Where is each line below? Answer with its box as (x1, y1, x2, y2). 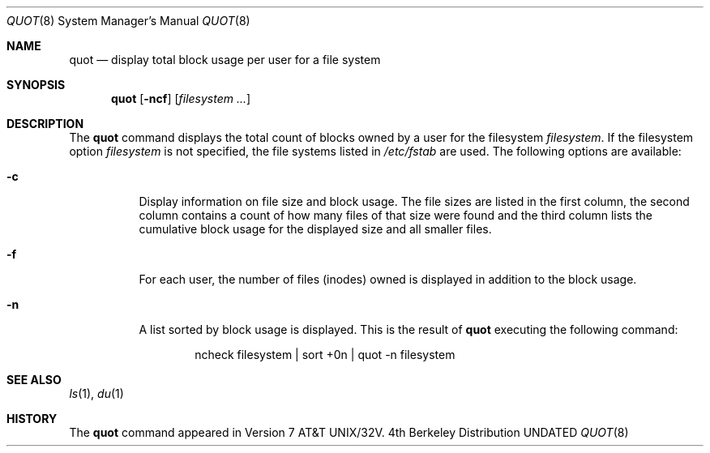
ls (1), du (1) (69, 387, 124, 400)
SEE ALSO (6, 373, 62, 387)
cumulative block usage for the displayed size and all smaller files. (139, 222, 492, 236)
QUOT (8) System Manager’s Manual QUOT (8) (6, 14, 250, 28)
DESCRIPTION (6, 117, 84, 130)
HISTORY (6, 412, 58, 425)
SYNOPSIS (6, 78, 66, 92)
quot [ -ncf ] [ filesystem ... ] (111, 92, 251, 105)
